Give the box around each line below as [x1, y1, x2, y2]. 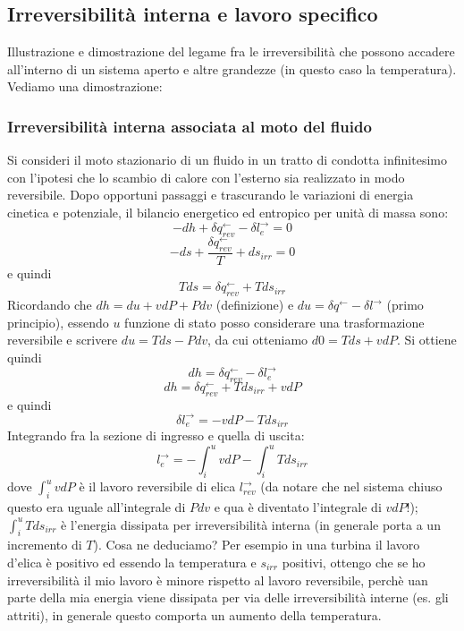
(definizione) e [215, 295, 294, 314]
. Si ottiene [396, 330, 457, 349]
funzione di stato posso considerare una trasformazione [124, 312, 425, 331]
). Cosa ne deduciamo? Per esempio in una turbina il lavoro [93, 535, 420, 554]
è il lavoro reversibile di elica [79, 477, 236, 496]
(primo [386, 295, 424, 314]
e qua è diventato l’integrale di [214, 498, 382, 516]
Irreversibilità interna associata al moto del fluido [7, 115, 372, 137]
